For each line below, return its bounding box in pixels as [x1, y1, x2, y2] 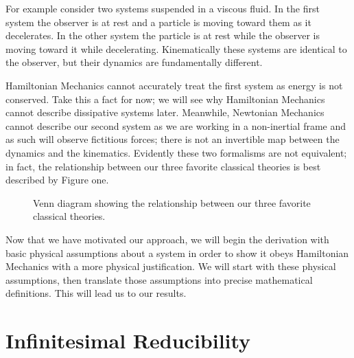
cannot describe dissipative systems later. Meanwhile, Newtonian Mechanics [5, 105, 324, 120]
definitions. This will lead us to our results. [5, 286, 187, 300]
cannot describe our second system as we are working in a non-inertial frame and [5, 118, 346, 133]
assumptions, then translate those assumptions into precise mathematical [5, 272, 313, 287]
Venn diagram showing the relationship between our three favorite [33, 195, 311, 210]
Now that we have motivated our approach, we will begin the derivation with [5, 232, 329, 246]
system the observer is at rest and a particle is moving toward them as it [5, 14, 311, 29]
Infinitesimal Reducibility [5, 326, 251, 355]
